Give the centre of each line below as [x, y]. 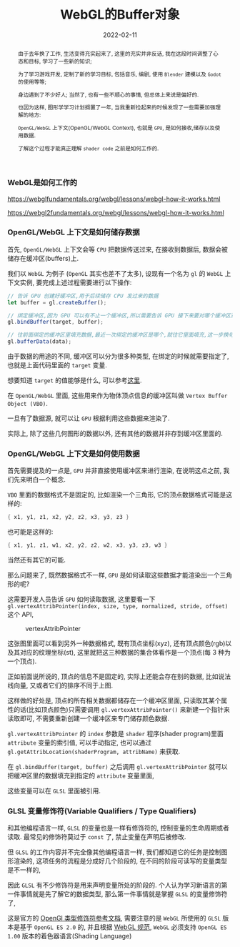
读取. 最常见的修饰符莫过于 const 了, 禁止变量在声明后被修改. [97, 837]
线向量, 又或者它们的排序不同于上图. [60, 685]
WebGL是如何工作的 [42, 183]
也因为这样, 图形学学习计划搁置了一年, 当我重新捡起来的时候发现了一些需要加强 [116, 108]
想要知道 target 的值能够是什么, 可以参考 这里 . [75, 380]
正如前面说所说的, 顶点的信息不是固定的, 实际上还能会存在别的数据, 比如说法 [119, 677]
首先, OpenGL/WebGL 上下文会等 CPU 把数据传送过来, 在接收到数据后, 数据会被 [118, 249]
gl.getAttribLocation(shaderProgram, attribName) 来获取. [94, 752]
